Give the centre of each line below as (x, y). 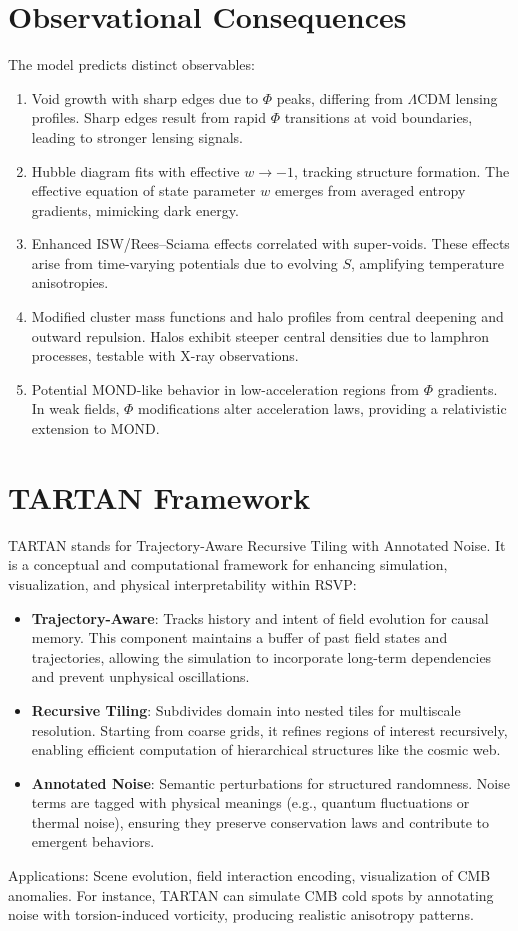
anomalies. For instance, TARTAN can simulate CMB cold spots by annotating (251, 894)
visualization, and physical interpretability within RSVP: (182, 583)
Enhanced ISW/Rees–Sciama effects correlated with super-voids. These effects (270, 243)
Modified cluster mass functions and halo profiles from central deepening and (267, 316)
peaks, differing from (339, 97)
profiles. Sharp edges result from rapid (148, 117)
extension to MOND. (95, 428)
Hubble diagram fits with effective (135, 170)
